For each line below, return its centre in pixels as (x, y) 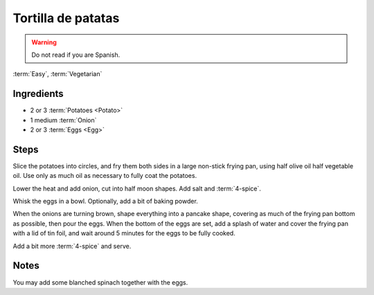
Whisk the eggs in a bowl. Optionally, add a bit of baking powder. (106, 202)
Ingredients (38, 94)
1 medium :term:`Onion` (63, 120)
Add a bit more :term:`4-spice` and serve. (72, 246)
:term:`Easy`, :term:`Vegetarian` (57, 74)
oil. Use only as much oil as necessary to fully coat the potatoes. (105, 176)
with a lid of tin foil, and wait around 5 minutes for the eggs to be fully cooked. (124, 233)
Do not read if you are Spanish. (76, 55)
